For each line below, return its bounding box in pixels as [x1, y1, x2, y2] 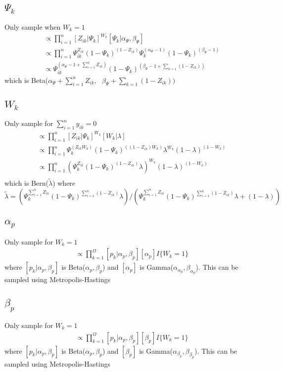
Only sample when [4, 21, 61, 32]
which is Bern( [4, 177, 48, 188]
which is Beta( [4, 75, 48, 85]
